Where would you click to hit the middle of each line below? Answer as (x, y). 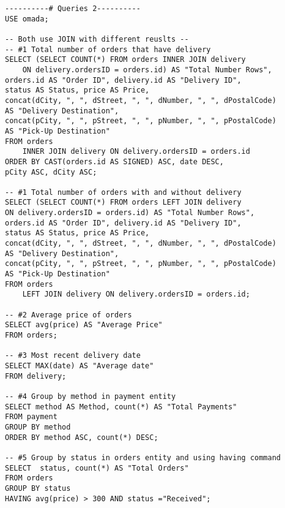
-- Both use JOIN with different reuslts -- (97, 39)
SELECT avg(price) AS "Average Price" (84, 325)
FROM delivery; (36, 376)
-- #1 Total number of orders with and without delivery (123, 192)
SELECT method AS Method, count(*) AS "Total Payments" (121, 407)
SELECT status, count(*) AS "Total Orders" (97, 468)
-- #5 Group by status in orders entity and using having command (143, 457)
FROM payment (31, 417)
